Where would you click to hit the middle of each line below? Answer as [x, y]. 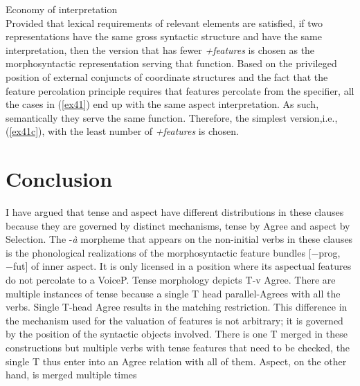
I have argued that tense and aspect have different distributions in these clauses [175, 212]
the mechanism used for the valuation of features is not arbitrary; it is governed [174, 320]
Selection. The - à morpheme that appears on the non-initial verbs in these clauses [179, 239]
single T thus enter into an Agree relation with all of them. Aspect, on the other [176, 361]
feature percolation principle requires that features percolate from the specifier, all [180, 90]
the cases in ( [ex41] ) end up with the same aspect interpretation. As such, [162, 104]
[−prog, [324, 252]
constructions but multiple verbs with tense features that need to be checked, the [178, 347]
